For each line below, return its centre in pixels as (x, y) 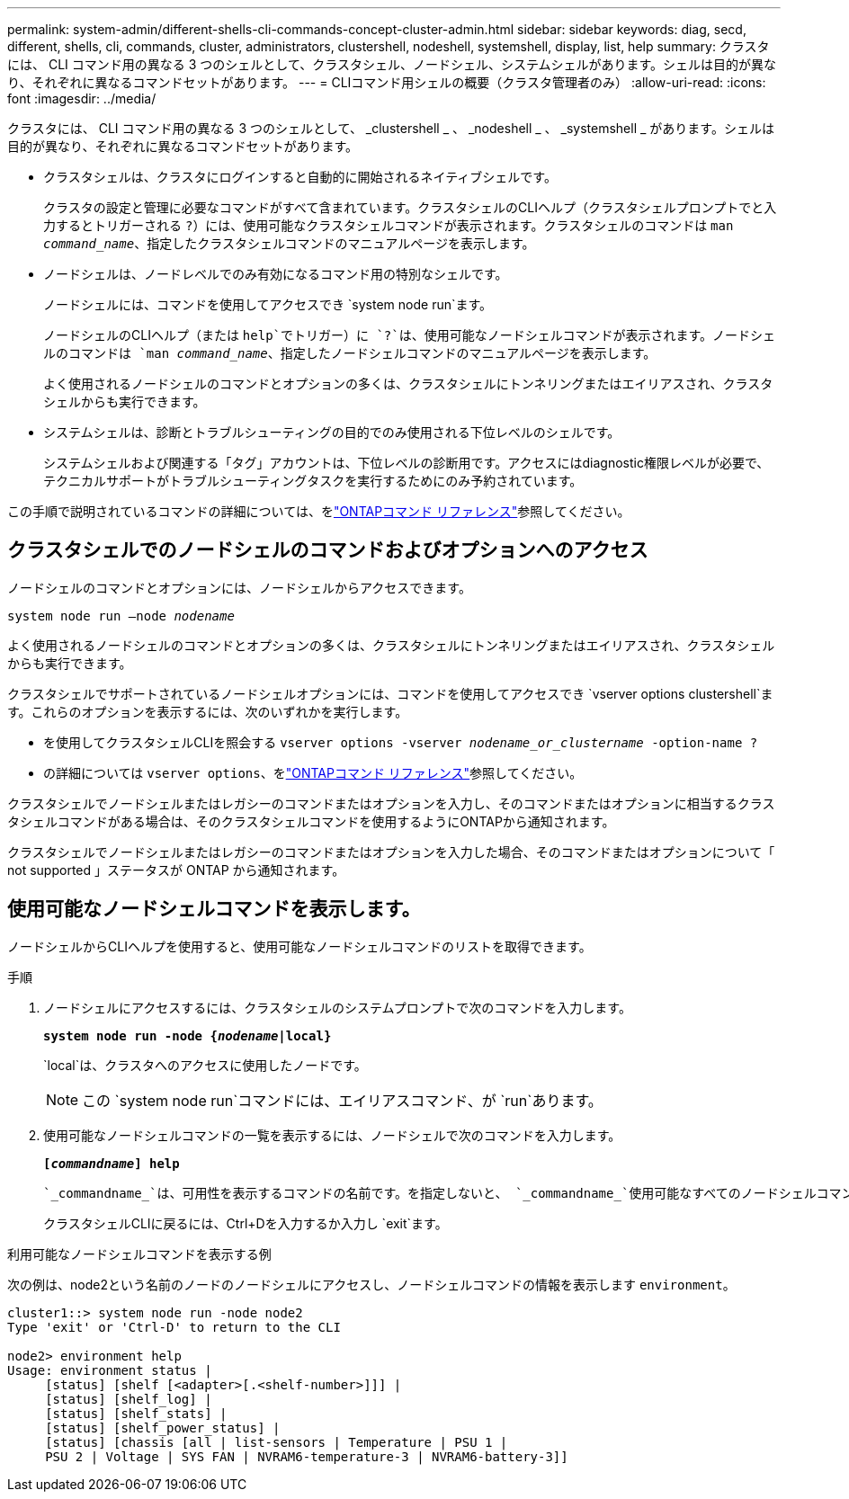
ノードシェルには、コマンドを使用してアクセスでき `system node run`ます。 (268, 304)
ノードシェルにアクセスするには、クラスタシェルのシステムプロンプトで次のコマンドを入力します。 (337, 1007)
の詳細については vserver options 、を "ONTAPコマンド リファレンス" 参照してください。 (313, 772)
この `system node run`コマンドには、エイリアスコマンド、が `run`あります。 (342, 1100)
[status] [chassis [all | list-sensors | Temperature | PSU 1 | (277, 1442)
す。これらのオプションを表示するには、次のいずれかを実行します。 (208, 711)
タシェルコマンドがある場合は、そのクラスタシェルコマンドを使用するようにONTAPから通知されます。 (311, 821)
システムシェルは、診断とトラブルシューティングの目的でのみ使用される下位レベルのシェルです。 (332, 432)
